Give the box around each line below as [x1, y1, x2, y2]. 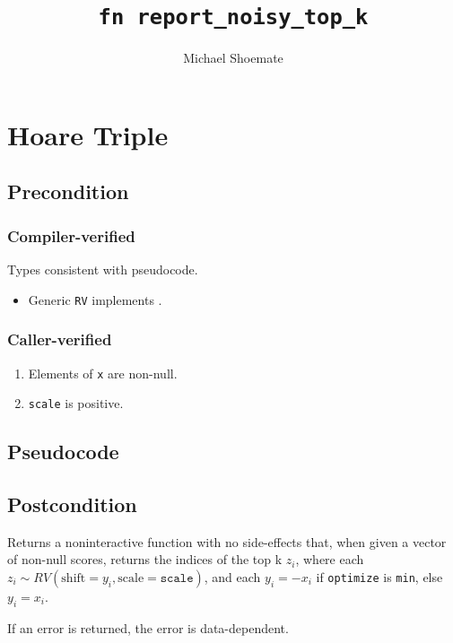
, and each [204, 567, 261, 586]
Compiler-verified [7, 224, 135, 247]
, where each [295, 550, 364, 569]
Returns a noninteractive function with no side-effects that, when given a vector [7, 532, 447, 551]
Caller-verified [7, 328, 112, 351]
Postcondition [7, 490, 137, 517]
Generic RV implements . [28, 290, 162, 308]
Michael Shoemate [183, 48, 283, 67]
